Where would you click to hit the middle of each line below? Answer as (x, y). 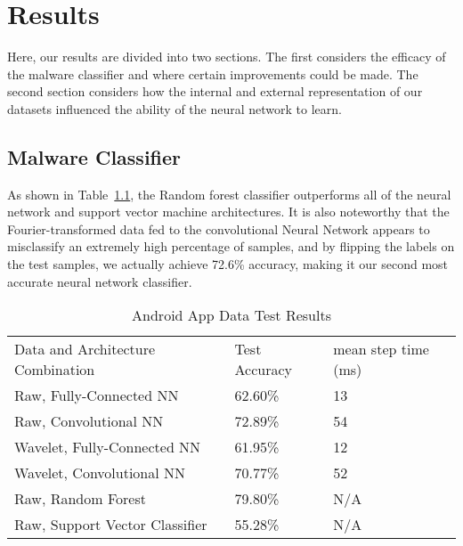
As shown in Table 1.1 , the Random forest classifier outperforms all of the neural (229, 194)
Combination (55, 370)
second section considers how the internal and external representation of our (215, 91)
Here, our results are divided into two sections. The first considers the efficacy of (227, 57)
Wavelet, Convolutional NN (100, 473)
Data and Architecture (85, 349)
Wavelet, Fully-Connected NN (108, 447)
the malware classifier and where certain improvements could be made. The (213, 73)
